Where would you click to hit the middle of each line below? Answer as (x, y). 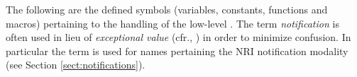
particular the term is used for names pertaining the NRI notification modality (177, 51)
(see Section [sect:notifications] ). (76, 65)
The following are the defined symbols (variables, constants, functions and (167, 9)
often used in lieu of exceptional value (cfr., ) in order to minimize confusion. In (178, 37)
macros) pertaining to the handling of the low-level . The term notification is (172, 23)
